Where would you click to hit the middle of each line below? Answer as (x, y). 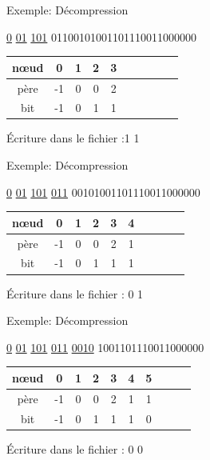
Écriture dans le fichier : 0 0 (75, 448)
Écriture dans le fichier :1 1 (73, 138)
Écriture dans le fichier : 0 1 (75, 293)
